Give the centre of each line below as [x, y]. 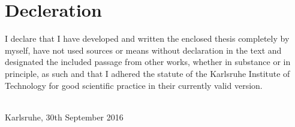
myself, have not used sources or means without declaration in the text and [143, 50]
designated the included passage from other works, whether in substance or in [148, 62]
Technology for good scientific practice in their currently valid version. [134, 85]
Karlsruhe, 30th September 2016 [64, 117]
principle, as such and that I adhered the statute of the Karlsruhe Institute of [147, 73]
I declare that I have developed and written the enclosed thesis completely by [147, 38]
